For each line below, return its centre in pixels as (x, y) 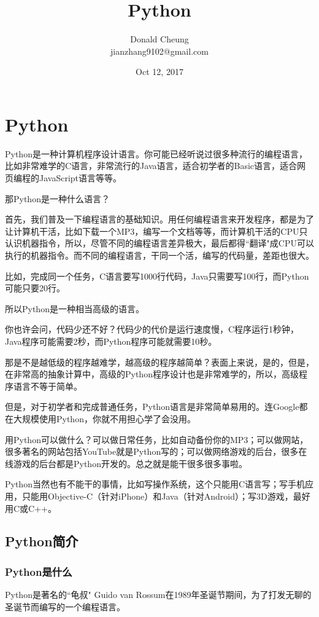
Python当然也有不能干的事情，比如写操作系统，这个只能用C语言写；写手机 (155, 484)
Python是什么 (39, 571)
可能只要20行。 (35, 288)
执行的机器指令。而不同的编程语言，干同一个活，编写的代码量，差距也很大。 (159, 255)
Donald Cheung (159, 39)
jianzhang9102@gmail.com (159, 51)
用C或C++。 (31, 508)
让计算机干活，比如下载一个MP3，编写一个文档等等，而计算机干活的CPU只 (156, 231)
